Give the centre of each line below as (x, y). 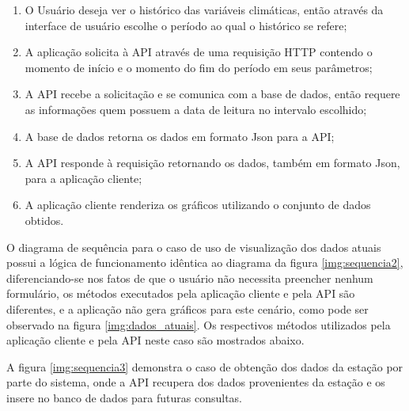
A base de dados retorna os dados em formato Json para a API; (180, 136)
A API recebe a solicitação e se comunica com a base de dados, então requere (212, 94)
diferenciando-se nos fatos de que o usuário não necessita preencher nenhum (190, 278)
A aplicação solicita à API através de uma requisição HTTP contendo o (199, 52)
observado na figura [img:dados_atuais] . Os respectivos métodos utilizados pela (199, 324)
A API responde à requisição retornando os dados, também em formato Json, (212, 163)
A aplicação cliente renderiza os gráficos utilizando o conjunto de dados (198, 205)
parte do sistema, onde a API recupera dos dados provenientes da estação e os (196, 382)
